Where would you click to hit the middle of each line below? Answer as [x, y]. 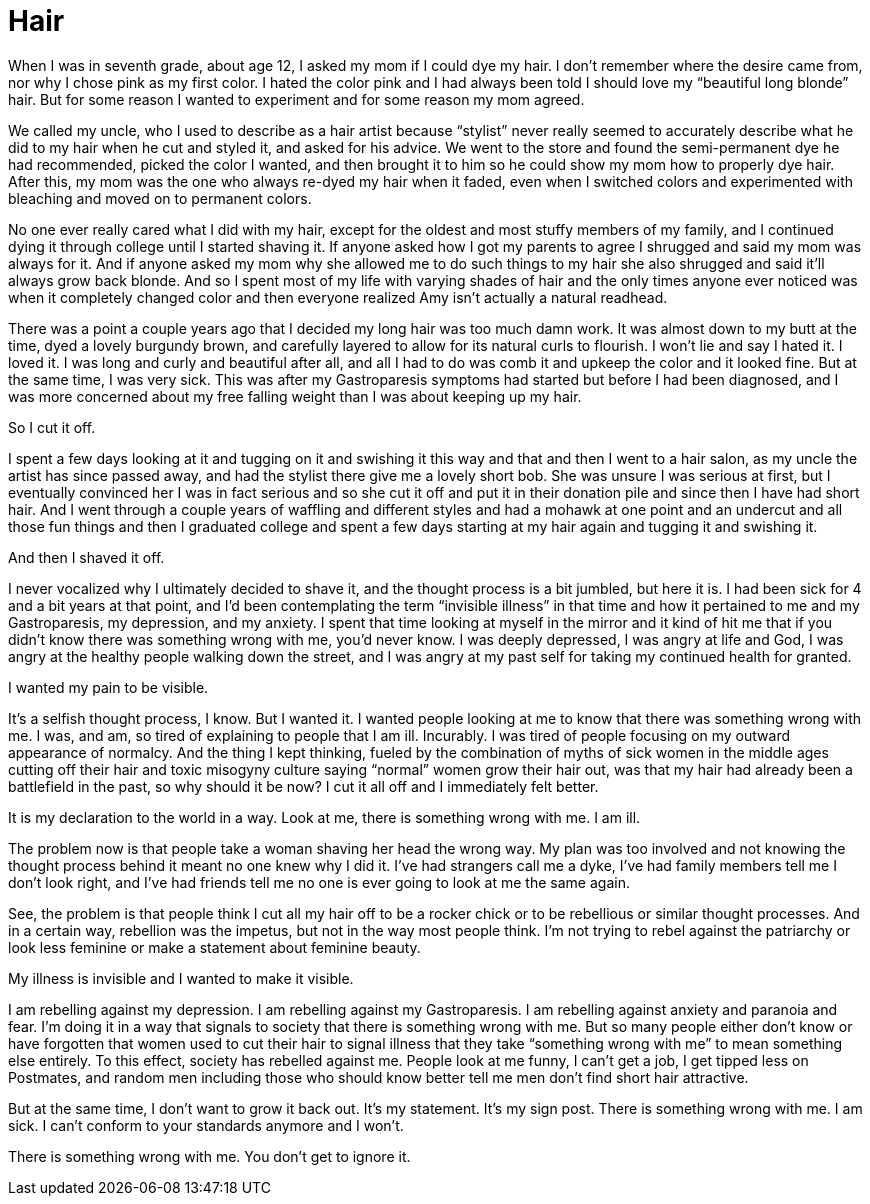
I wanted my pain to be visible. [108, 687]
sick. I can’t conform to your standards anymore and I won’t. [206, 1125]
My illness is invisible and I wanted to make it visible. [181, 978]
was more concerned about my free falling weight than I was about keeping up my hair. [295, 396]
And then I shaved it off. [86, 557]
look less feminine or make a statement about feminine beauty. [214, 947]
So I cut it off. [52, 427]
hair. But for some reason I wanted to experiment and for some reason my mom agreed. [296, 99]
